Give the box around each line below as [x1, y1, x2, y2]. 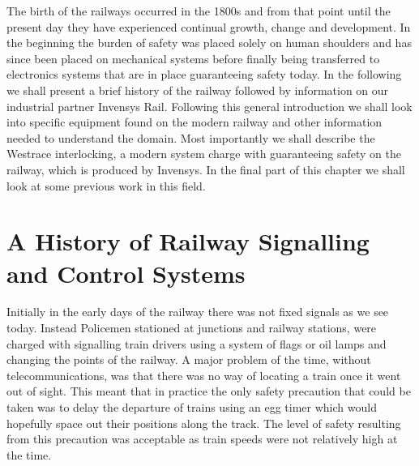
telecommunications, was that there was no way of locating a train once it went [6, 366, 401, 383]
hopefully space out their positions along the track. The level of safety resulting [6, 414, 401, 431]
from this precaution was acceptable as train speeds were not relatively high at [6, 430, 398, 447]
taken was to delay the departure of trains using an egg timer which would [6, 399, 377, 415]
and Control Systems [6, 256, 246, 289]
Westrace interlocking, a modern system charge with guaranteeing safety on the [6, 145, 401, 162]
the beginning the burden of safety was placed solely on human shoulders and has [6, 34, 412, 51]
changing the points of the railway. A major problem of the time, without [6, 351, 371, 368]
